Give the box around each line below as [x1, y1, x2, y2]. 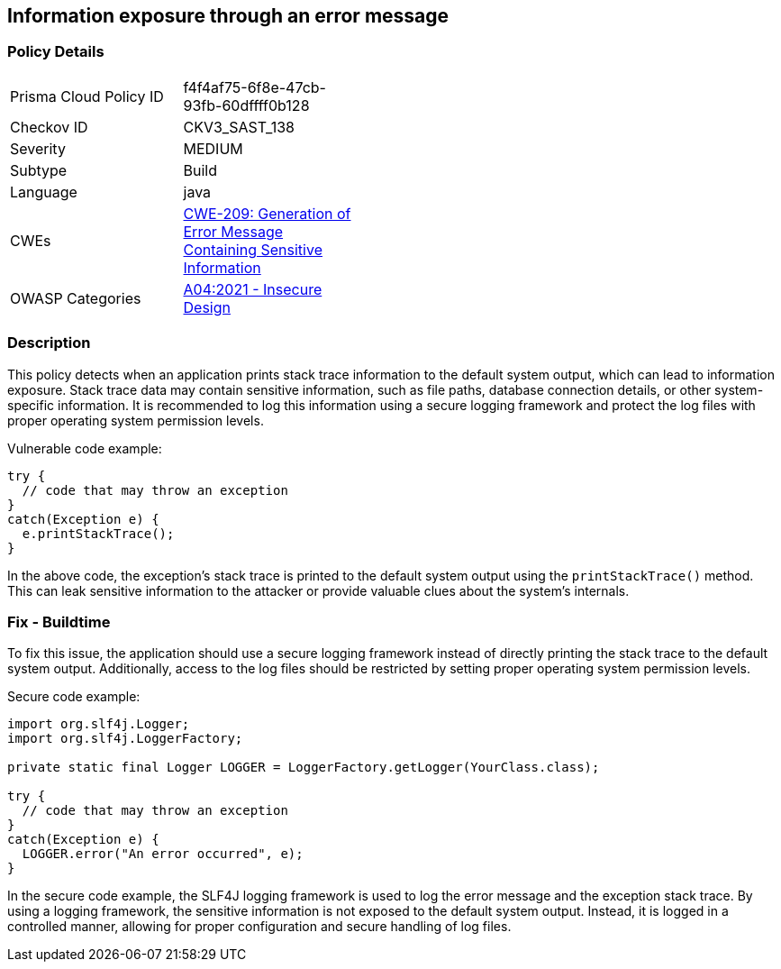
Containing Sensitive [183, 240, 322, 259]
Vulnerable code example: [7, 440, 162, 456]
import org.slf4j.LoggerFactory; [7, 731, 243, 746]
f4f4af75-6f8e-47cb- [183, 78, 326, 96]
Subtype [10, 160, 68, 179]
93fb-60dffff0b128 [183, 96, 310, 114]
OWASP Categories [10, 288, 141, 307]
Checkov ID [10, 117, 88, 136]
